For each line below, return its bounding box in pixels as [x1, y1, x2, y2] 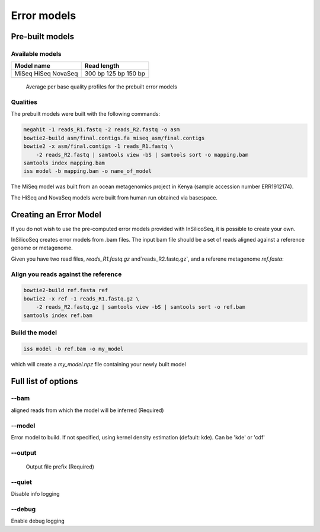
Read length [84, 62, 120, 70]
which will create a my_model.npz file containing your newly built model [11, 360, 186, 368]
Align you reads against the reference [11, 270, 122, 278]
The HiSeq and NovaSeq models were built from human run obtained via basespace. [11, 194, 218, 201]
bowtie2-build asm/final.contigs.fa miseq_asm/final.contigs [23, 134, 205, 141]
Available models [11, 49, 62, 58]
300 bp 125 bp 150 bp [84, 69, 145, 78]
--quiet [11, 478, 32, 486]
